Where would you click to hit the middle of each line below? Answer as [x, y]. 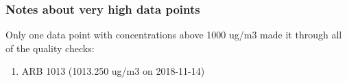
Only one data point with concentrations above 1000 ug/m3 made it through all [174, 35]
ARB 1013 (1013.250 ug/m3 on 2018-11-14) [113, 71]
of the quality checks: [50, 48]
